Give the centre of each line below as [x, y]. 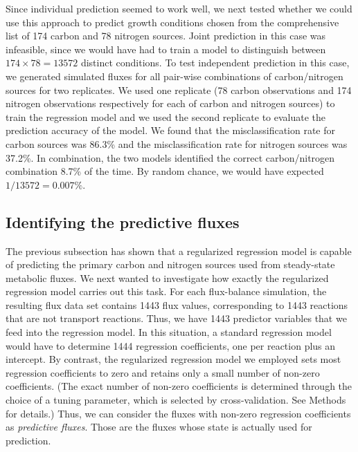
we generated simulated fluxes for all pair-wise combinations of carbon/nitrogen [174, 76]
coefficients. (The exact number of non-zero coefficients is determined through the [179, 386]
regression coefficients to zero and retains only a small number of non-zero [163, 372]
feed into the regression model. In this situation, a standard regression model [169, 332]
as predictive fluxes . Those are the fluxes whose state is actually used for [159, 427]
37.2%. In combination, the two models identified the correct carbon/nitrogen [170, 157]
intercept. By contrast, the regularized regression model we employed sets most [173, 359]
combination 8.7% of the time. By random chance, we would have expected [165, 171]
